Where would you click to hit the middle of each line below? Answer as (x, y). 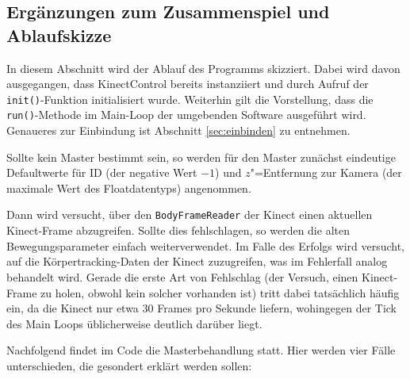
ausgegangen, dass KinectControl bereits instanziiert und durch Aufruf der (188, 84)
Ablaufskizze (59, 34)
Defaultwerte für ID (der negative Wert (102, 172)
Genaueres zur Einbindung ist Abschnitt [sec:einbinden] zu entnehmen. (178, 130)
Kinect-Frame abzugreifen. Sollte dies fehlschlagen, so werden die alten (178, 230)
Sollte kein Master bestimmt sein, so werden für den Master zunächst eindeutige (201, 157)
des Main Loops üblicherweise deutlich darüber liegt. (134, 323)
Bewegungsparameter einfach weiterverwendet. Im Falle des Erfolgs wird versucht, (206, 245)
